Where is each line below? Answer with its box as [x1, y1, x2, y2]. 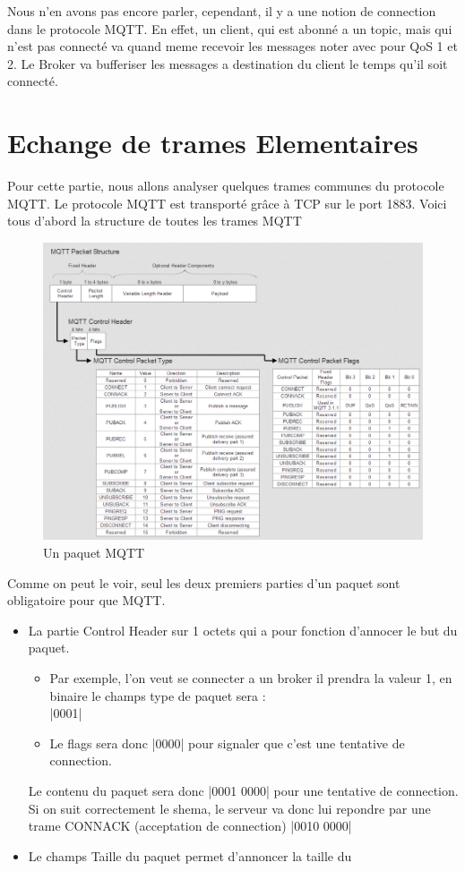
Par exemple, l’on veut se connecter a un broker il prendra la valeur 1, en [49, 668, 452, 687]
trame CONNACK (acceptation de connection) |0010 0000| [28, 816, 352, 835]
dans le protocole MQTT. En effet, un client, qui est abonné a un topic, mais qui [7, 19, 452, 38]
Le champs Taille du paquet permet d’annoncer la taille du [28, 846, 352, 865]
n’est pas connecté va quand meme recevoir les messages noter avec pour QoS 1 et [7, 37, 458, 56]
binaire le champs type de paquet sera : [49, 686, 266, 704]
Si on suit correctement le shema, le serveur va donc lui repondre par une [28, 798, 431, 817]
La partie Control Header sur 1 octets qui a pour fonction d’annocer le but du [28, 620, 458, 639]
